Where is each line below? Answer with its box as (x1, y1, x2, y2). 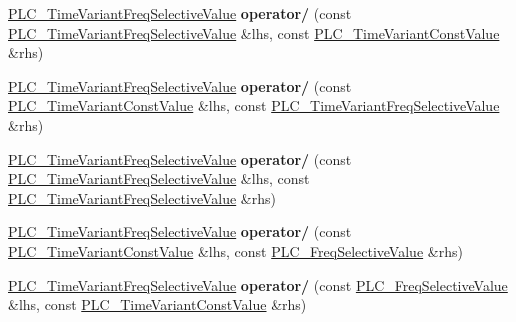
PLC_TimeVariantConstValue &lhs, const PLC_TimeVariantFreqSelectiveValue (8, 95, 500, 116)
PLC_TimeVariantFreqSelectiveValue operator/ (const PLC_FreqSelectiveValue (8, 274, 508, 295)
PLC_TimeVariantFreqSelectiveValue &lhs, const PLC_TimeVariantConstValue (8, 22, 500, 43)
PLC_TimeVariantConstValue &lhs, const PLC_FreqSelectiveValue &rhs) (8, 240, 463, 261)
